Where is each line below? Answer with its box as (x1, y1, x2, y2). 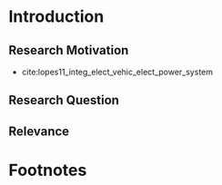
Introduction (8, 6, 105, 27)
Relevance (8, 123, 70, 139)
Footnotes (8, 160, 87, 180)
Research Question (8, 92, 120, 108)
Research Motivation (8, 43, 129, 58)
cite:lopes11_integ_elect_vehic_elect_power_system (21, 66, 213, 77)
